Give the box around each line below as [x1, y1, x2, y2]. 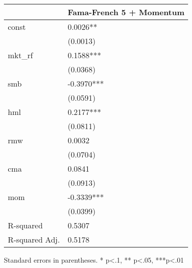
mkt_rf [8, 49, 33, 61]
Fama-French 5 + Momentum [68, 6, 185, 18]
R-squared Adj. [8, 234, 60, 245]
